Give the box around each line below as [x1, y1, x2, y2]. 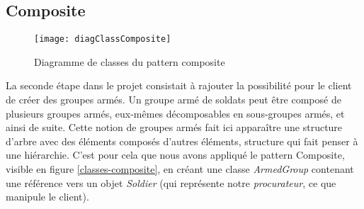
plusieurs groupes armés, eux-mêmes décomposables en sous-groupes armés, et [6, 106, 345, 120]
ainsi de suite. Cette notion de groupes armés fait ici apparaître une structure [6, 120, 343, 135]
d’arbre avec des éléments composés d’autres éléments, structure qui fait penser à [6, 133, 358, 148]
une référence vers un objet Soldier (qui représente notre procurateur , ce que [6, 175, 336, 190]
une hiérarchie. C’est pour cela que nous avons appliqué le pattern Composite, [6, 147, 345, 162]
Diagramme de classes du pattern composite [34, 54, 225, 69]
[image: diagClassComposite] [34, 34, 171, 45]
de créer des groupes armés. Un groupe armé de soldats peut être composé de [6, 92, 341, 107]
